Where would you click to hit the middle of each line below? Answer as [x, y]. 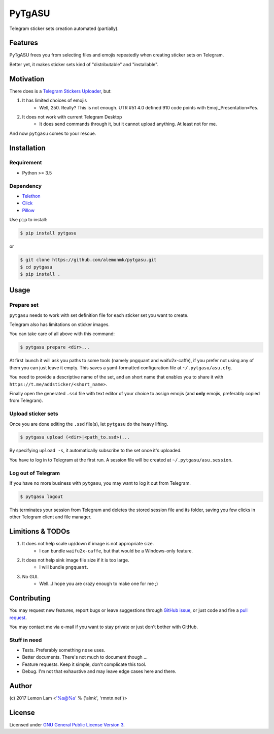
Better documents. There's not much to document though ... [85, 657]
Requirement [26, 163]
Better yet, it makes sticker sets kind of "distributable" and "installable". [84, 64]
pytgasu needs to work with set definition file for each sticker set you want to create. [99, 315]
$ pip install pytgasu [48, 233]
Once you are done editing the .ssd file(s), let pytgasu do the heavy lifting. [89, 424]
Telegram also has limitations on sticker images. [60, 325]
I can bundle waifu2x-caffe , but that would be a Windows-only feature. [116, 551]
